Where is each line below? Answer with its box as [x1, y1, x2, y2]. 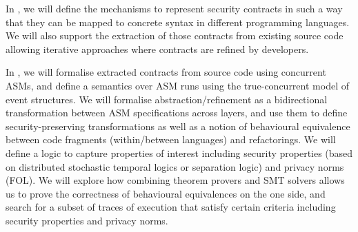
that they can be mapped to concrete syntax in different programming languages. [6, 14, 350, 29]
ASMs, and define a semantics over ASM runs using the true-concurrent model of [6, 78, 349, 92]
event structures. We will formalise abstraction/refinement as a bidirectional [6, 92, 328, 106]
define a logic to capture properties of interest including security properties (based [6, 145, 353, 160]
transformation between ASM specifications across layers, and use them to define [6, 105, 348, 120]
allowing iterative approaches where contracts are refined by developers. [6, 41, 309, 56]
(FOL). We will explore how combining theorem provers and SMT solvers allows [6, 173, 345, 187]
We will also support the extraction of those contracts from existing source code [6, 28, 344, 43]
